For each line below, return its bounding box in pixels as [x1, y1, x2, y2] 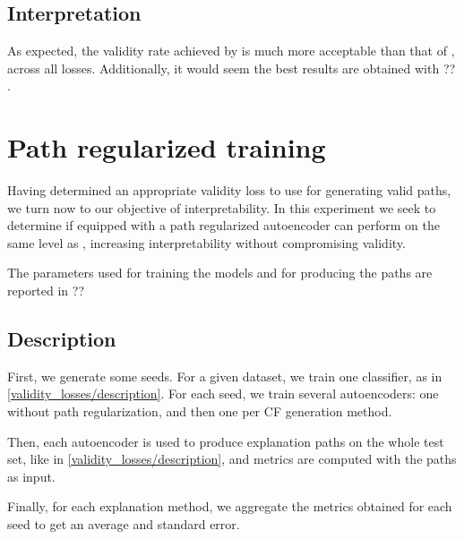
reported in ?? [7, 281, 85, 300]
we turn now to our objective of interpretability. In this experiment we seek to [7, 198, 436, 217]
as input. [7, 466, 56, 485]
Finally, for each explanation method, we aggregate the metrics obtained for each [7, 497, 452, 516]
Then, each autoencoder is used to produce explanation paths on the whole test [7, 432, 444, 450]
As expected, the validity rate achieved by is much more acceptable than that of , [7, 41, 455, 60]
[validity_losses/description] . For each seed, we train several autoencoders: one [7, 384, 439, 403]
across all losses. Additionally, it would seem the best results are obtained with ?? [7, 58, 456, 77]
